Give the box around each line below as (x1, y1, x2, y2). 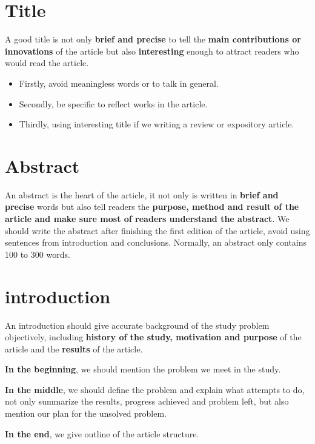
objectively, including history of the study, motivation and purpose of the (5, 331, 302, 343)
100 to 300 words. (5, 247, 70, 260)
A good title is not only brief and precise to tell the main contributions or (5, 33, 301, 45)
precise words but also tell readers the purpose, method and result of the (5, 200, 299, 213)
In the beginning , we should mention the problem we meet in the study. (5, 363, 281, 375)
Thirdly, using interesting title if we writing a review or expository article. (19, 118, 294, 130)
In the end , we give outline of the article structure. (5, 427, 199, 440)
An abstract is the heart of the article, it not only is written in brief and (5, 188, 279, 201)
